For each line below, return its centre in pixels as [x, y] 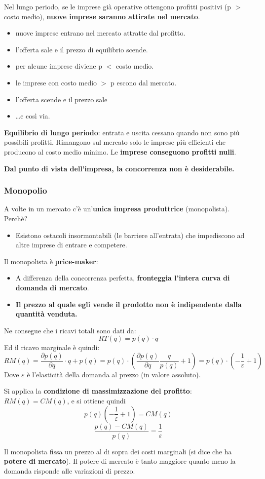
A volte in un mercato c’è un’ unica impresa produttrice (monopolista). [117, 209]
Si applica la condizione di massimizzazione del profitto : [98, 391]
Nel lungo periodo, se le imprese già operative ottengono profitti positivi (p [118, 6]
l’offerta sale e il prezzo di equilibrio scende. [82, 49]
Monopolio [26, 190]
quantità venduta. [46, 314]
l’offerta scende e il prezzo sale [61, 99]
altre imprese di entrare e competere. [71, 245]
